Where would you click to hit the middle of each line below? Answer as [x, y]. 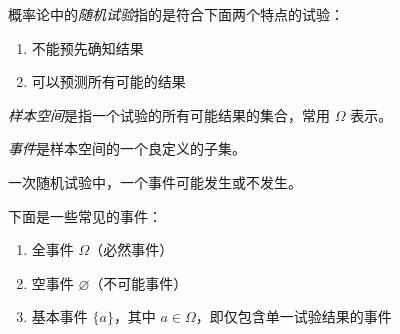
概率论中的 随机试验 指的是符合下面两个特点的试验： [176, 14]
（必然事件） [131, 249]
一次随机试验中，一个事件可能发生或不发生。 [155, 181]
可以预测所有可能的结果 [108, 81]
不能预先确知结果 [87, 47]
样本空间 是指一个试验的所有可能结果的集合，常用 [169, 114]
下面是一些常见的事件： [85, 215]
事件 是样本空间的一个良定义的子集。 [127, 148]
